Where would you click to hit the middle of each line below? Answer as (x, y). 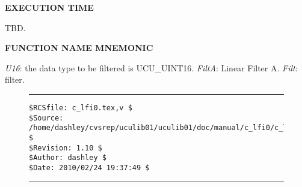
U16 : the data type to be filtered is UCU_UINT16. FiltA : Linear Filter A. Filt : (151, 67)
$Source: (46, 118)
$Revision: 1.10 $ (66, 148)
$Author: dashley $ (68, 158)
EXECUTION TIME (49, 7)
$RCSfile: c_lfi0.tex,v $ (81, 108)
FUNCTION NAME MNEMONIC (79, 48)
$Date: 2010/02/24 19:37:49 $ (89, 168)
